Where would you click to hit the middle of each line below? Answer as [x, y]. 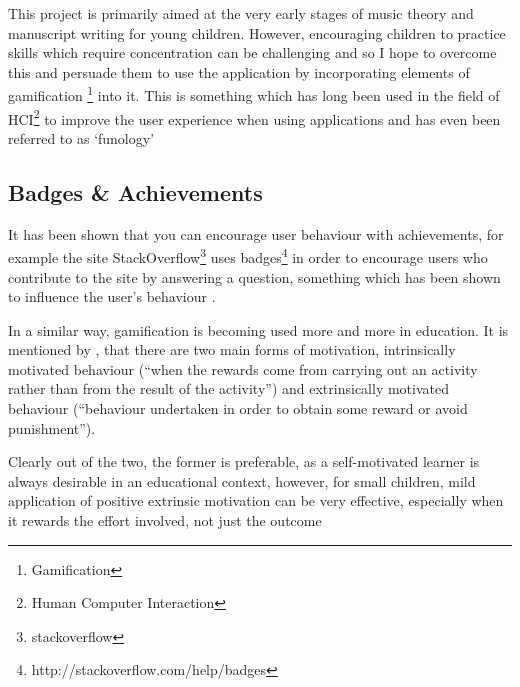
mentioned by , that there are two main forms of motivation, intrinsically [232, 349]
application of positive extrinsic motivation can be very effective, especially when [256, 500]
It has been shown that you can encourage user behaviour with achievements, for [256, 233]
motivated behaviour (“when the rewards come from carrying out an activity [243, 368]
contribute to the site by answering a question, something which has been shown [254, 276]
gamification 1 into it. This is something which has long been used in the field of [254, 94]
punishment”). [52, 427]
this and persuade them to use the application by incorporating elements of [239, 71]
